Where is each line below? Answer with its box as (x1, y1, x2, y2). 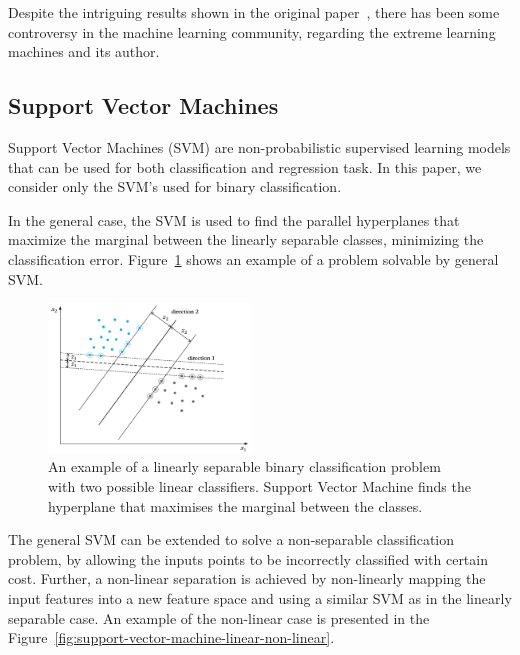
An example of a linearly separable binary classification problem (48, 456, 441, 477)
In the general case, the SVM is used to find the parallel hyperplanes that (8, 209, 460, 230)
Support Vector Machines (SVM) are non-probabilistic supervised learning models (8, 136, 511, 157)
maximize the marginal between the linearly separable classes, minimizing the (8, 229, 484, 250)
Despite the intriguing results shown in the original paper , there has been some (8, 2, 500, 22)
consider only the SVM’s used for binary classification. (8, 176, 342, 197)
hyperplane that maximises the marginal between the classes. (48, 495, 423, 516)
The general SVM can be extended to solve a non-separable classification (8, 529, 455, 550)
